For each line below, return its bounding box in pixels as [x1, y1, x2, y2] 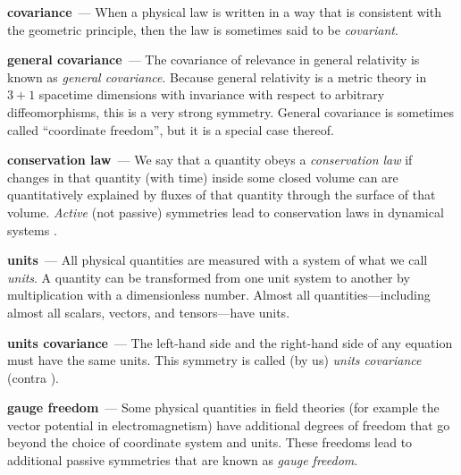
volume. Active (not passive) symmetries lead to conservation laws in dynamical [7, 202, 444, 221]
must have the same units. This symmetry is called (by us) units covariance [7, 351, 422, 369]
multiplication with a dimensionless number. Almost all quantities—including [7, 285, 431, 304]
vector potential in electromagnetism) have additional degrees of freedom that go [7, 415, 450, 434]
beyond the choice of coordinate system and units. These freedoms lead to [7, 433, 413, 452]
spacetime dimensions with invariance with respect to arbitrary [38, 85, 385, 104]
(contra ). [7, 368, 59, 386]
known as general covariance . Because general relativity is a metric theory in [7, 67, 427, 86]
